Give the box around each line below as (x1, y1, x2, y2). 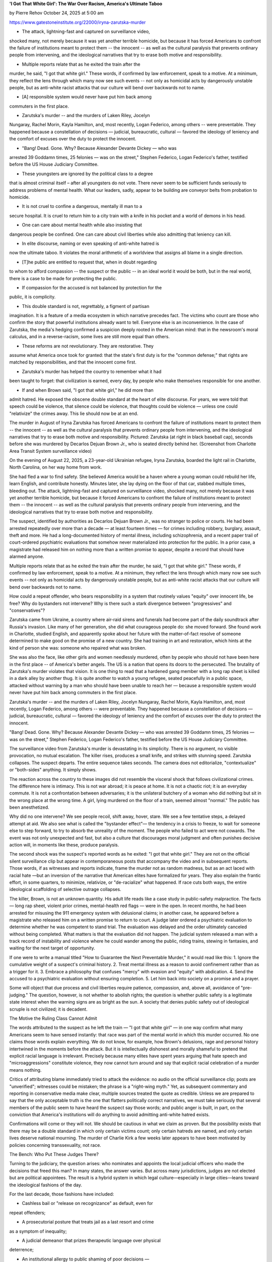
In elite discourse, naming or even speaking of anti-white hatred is (22, 240, 160, 246)
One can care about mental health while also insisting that (22, 222, 142, 228)
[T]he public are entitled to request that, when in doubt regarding (22, 259, 157, 265)
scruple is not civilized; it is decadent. (9, 1006, 88, 1012)
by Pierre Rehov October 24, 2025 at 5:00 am (9, 10, 104, 16)
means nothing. (9, 1067, 42, 1073)
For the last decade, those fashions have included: (9, 1191, 114, 1197)
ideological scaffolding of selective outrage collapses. (9, 886, 121, 892)
